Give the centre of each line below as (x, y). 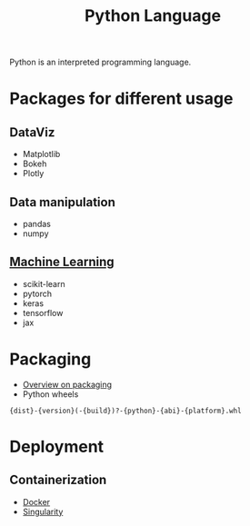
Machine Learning (62, 262)
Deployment (57, 447)
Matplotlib (41, 154)
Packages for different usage (121, 99)
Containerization (58, 480)
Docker (36, 501)
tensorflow (43, 313)
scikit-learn (44, 283)
